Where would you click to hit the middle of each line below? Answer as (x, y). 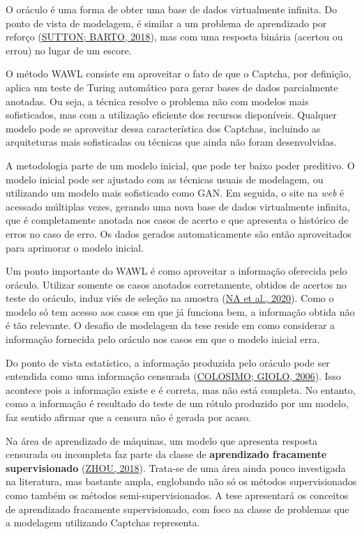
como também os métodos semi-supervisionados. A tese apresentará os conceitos (177, 495)
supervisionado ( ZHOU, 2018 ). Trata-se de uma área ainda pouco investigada (176, 467)
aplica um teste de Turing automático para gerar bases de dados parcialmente (172, 87)
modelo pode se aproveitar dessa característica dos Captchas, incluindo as (163, 128)
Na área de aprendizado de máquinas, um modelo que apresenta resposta (161, 440)
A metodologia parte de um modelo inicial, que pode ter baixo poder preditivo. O (180, 165)
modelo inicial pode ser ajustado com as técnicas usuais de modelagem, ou (165, 179)
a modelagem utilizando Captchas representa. (103, 522)
